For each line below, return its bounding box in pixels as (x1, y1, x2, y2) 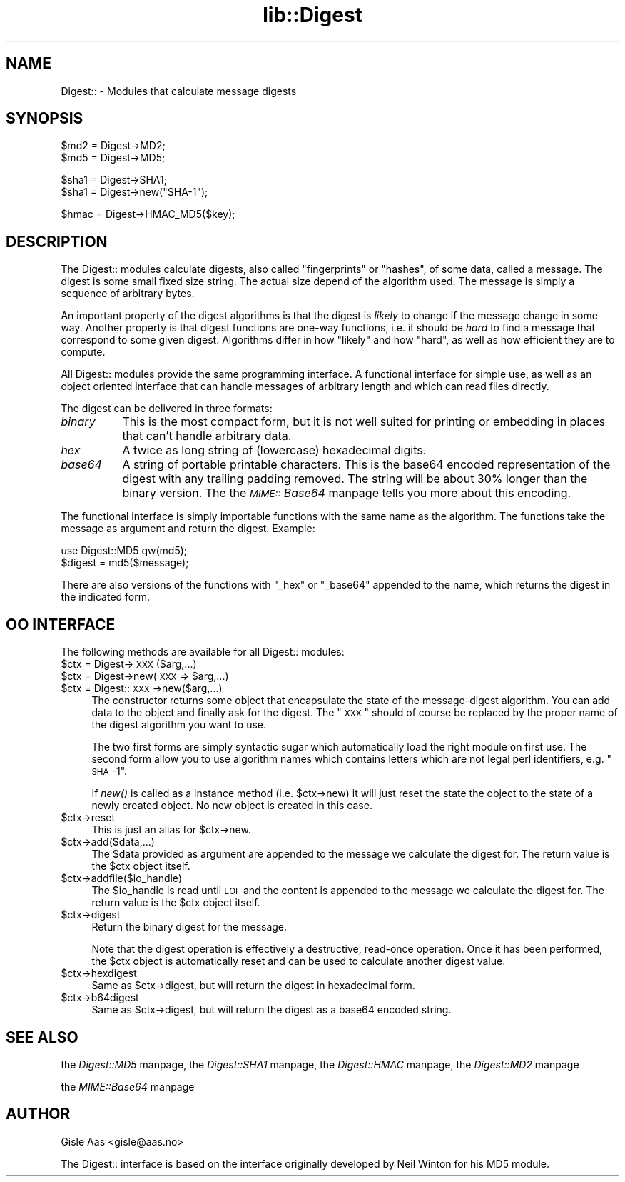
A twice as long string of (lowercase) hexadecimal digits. (122, 443, 427, 458)
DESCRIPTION (6, 232, 108, 251)
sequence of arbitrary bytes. (61, 287, 195, 300)
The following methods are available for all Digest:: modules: (61, 646, 345, 658)
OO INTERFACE (6, 615, 116, 633)
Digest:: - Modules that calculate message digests (61, 84, 297, 97)
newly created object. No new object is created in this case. (91, 799, 372, 812)
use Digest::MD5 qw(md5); (61, 544, 188, 557)
